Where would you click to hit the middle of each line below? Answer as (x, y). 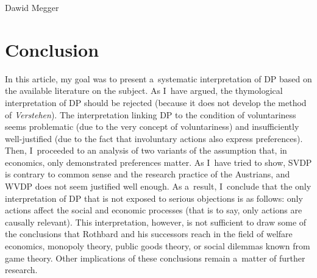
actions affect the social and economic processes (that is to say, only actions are (154, 210)
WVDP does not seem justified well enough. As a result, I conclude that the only (158, 186)
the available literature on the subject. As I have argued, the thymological (144, 91)
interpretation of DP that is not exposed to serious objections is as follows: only (154, 198)
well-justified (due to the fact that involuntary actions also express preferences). (154, 138)
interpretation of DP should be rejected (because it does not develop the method (156, 102)
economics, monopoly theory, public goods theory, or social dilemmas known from (158, 246)
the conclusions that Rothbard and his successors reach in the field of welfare (149, 234)
